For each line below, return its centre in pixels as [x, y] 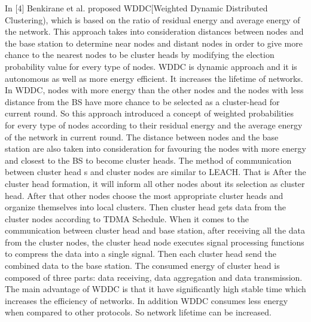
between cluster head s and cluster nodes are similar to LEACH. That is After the [155, 172]
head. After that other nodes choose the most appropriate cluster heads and [144, 195]
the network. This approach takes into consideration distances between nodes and [154, 31]
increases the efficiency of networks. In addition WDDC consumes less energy [147, 300]
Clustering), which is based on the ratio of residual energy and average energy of [153, 19]
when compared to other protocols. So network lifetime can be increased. [138, 312]
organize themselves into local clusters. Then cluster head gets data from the [145, 207]
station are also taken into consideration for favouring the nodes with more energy [155, 148]
